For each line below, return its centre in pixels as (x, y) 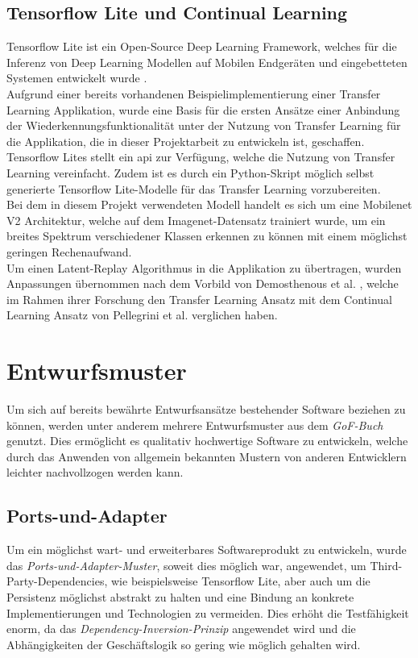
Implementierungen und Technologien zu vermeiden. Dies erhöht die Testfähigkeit (208, 612)
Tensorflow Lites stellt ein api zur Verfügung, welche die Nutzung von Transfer (201, 157)
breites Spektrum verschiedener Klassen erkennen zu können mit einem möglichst (207, 236)
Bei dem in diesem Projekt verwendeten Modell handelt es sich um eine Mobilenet (209, 204)
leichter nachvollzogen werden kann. (95, 472)
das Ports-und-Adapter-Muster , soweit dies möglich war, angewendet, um (186, 565)
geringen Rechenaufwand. (69, 251)
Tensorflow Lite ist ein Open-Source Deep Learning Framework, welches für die (202, 46)
